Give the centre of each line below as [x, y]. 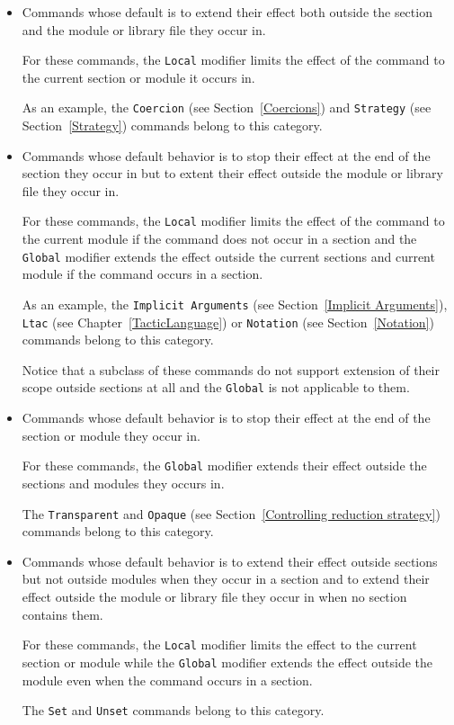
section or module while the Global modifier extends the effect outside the [227, 662]
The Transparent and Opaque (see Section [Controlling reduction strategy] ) [231, 513]
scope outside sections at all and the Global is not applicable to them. [216, 387]
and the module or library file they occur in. [144, 29]
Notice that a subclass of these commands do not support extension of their [231, 369]
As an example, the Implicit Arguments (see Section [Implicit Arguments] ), [235, 304]
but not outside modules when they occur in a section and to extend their [226, 579]
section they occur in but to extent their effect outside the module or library [232, 173]
